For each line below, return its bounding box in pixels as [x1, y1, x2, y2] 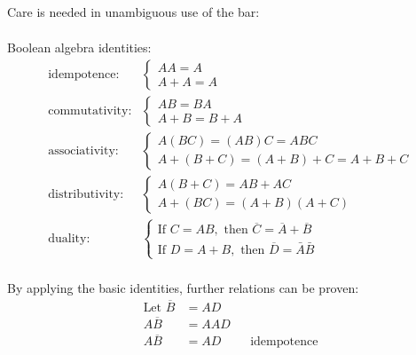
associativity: [48, 144, 119, 157]
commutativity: [48, 104, 132, 117]
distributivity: [48, 187, 124, 201]
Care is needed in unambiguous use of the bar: [7, 3, 260, 20]
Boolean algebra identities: [7, 38, 152, 57]
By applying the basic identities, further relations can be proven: [7, 278, 359, 296]
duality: [48, 232, 90, 245]
